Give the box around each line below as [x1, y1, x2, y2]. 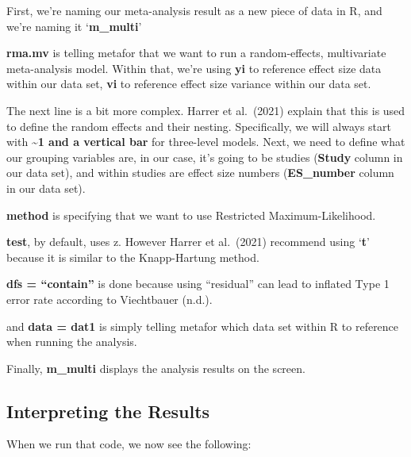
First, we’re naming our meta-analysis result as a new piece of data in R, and [6, 2, 382, 18]
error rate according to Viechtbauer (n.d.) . [6, 290, 213, 307]
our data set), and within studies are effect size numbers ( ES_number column [6, 164, 394, 181]
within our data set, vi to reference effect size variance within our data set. [6, 75, 371, 92]
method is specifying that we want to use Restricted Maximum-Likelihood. [6, 206, 376, 223]
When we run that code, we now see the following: [6, 436, 252, 452]
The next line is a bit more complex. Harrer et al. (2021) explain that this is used [6, 102, 405, 118]
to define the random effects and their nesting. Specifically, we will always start [6, 117, 391, 134]
